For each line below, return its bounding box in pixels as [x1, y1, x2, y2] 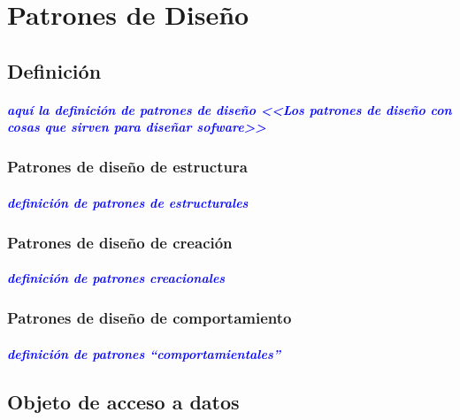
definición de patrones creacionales [7, 269, 226, 287]
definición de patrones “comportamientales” [7, 344, 280, 363]
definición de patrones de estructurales [7, 193, 249, 211]
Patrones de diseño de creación [7, 231, 233, 253]
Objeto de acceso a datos [7, 387, 240, 415]
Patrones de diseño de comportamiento [7, 307, 292, 329]
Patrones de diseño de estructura [7, 156, 248, 178]
